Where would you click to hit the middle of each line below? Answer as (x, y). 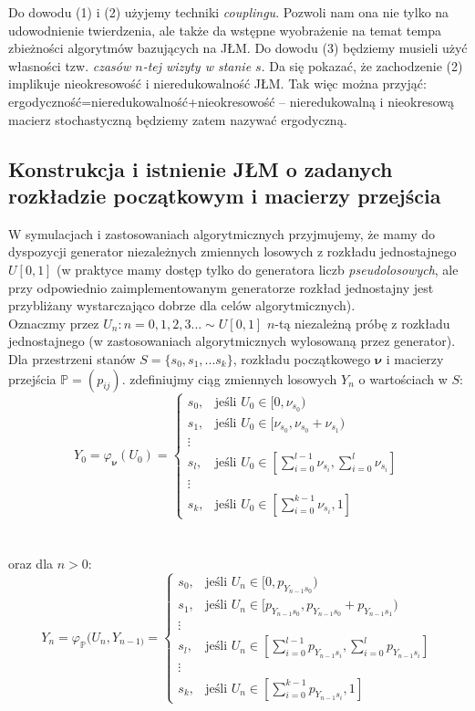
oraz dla (31, 564)
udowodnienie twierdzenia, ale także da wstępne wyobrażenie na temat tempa (225, 30)
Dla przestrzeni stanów (72, 358)
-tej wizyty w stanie (197, 65)
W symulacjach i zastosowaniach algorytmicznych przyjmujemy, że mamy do (222, 233)
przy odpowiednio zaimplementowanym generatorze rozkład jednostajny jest (221, 287)
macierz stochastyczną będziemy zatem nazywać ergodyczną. (178, 119)
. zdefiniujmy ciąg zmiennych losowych (229, 378)
